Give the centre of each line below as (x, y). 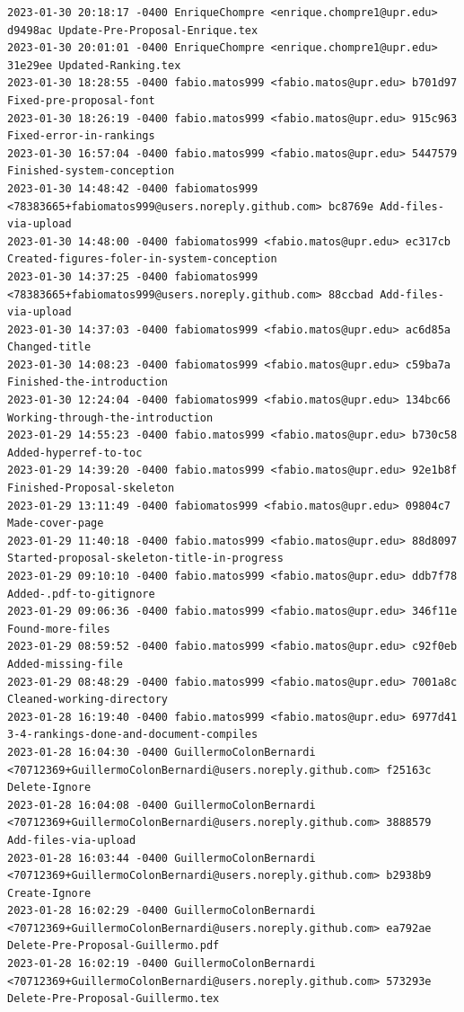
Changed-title (49, 347)
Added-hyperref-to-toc (75, 453)
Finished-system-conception (91, 171)
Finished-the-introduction (88, 382)
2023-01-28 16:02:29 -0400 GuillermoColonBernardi (162, 911)
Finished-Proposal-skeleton (91, 488)
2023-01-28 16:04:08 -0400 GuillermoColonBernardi (162, 805)
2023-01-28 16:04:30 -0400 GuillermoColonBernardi (162, 752)
